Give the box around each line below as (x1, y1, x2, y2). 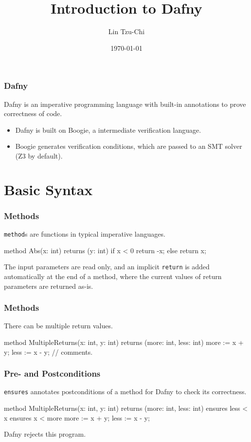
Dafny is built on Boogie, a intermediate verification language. (15, 124, 201, 135)
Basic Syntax (4, 179, 93, 199)
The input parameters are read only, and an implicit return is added (4, 261, 210, 272)
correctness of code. (4, 108, 62, 119)
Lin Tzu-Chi (108, 26, 145, 37)
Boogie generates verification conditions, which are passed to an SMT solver (15, 141, 242, 151)
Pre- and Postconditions (4, 367, 101, 380)
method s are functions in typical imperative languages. (4, 229, 165, 239)
